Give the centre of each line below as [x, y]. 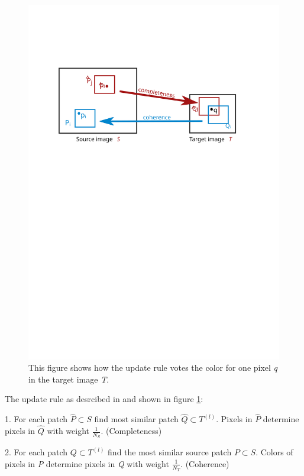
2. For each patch [36, 452]
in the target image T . [69, 379]
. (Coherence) [205, 463]
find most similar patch [136, 419]
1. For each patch [36, 419]
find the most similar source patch [170, 452]
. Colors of [274, 452]
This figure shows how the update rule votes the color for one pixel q [153, 367]
